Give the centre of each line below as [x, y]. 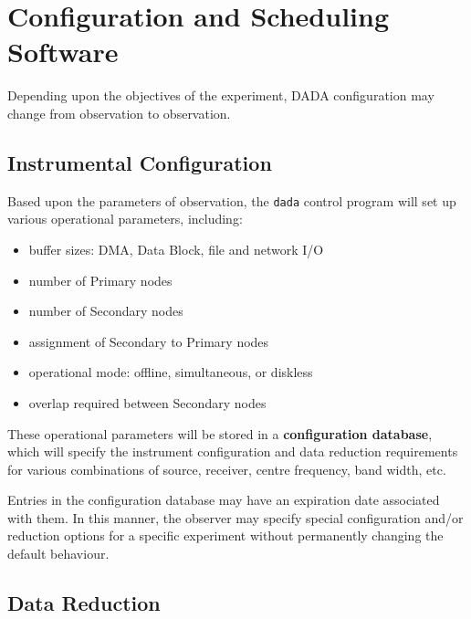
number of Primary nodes [100, 280]
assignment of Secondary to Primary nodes [149, 341]
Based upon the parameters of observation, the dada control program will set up [232, 200]
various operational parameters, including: [125, 219]
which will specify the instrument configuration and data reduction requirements [233, 451]
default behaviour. [58, 554]
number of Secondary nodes [106, 311]
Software [63, 52]
